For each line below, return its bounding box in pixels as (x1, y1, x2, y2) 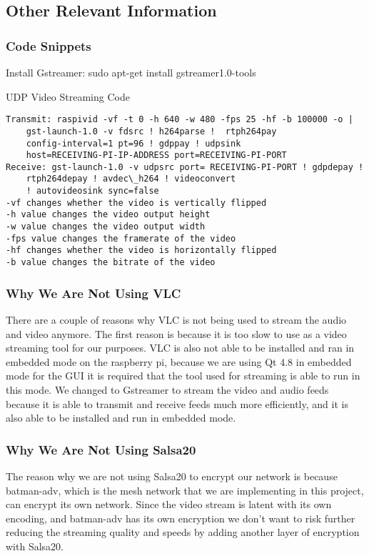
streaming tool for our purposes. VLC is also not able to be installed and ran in (6, 340, 355, 355)
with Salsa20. (6, 538, 64, 553)
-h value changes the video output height (6, 209, 211, 220)
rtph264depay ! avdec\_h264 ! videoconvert (26, 174, 236, 184)
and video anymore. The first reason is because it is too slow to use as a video (6, 326, 347, 341)
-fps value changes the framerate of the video (6, 233, 236, 244)
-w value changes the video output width (6, 222, 206, 232)
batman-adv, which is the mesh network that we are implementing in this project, (6, 482, 364, 497)
